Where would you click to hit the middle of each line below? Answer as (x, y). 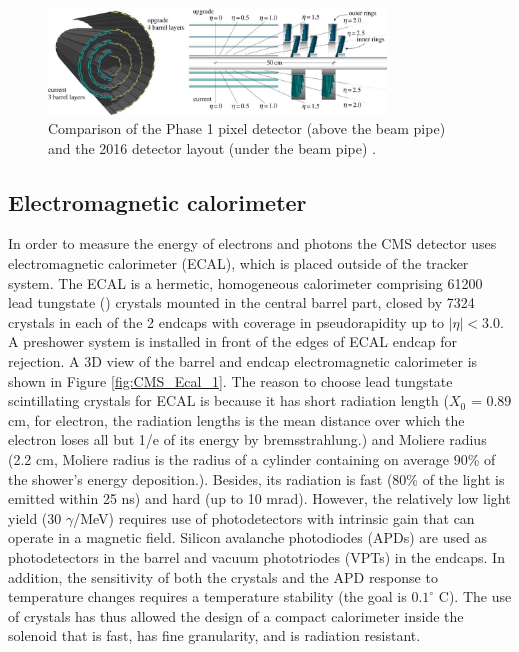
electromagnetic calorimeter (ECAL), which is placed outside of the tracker (238, 263)
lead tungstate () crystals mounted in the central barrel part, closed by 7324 (241, 302)
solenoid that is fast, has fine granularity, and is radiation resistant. (214, 635)
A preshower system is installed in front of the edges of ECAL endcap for (232, 341)
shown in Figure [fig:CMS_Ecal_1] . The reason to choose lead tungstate (230, 380)
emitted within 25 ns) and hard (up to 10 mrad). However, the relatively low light (259, 498)
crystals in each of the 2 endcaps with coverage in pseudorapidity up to (226, 321)
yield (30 (35, 517)
